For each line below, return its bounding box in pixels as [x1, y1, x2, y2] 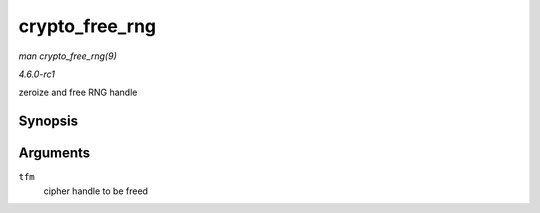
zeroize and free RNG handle [18, 86, 138, 99]
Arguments [18, 145, 91, 162]
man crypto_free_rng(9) [18, 50, 117, 62]
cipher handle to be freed [43, 185, 149, 197]
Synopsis [18, 113, 79, 130]
